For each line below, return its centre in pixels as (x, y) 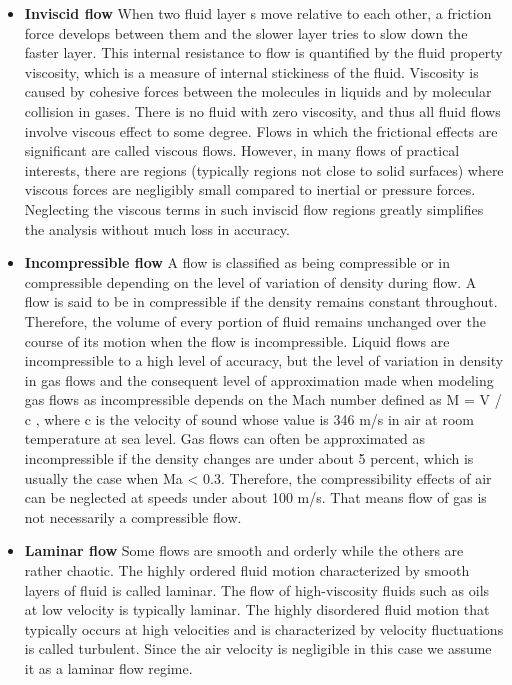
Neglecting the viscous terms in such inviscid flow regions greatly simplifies (254, 208)
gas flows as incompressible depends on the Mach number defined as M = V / (263, 399)
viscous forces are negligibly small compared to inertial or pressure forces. (250, 189)
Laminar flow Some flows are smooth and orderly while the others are (244, 550)
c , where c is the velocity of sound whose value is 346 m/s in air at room (249, 418)
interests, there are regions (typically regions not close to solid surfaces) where (264, 169)
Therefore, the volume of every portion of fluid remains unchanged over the (255, 320)
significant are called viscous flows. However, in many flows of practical (242, 150)
